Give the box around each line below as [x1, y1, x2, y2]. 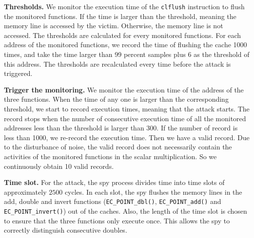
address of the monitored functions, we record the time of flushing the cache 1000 [4, 39, 247, 50]
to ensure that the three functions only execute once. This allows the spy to [4, 215, 230, 225]
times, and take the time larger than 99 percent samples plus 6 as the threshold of [4, 49, 250, 59]
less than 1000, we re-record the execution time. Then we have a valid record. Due [4, 132, 250, 142]
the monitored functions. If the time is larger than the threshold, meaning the [4, 11, 236, 21]
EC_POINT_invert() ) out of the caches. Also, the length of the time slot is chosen [4, 206, 247, 216]
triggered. [4, 68, 33, 78]
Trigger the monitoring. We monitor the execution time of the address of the [4, 84, 244, 94]
